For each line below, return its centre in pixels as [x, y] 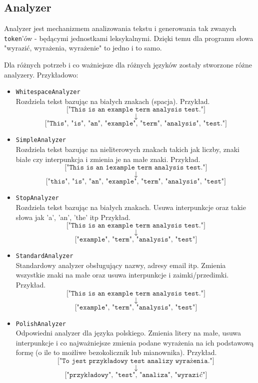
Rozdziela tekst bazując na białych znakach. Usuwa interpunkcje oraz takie [131, 207]
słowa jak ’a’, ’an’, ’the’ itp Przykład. [73, 217]
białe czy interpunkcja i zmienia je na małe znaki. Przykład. [108, 159]
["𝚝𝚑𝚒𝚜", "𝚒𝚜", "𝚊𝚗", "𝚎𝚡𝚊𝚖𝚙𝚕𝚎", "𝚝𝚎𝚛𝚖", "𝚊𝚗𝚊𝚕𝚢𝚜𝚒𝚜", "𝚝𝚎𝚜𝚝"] [136, 182]
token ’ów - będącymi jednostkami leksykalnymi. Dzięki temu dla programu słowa [129, 38]
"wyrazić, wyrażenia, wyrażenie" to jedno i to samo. [83, 48]
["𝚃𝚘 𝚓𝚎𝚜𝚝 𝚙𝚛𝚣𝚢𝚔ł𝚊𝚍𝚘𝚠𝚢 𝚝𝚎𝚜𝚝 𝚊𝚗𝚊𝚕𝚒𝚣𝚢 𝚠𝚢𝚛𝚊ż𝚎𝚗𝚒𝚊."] [136, 361]
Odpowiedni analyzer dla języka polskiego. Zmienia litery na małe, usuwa [128, 333]
